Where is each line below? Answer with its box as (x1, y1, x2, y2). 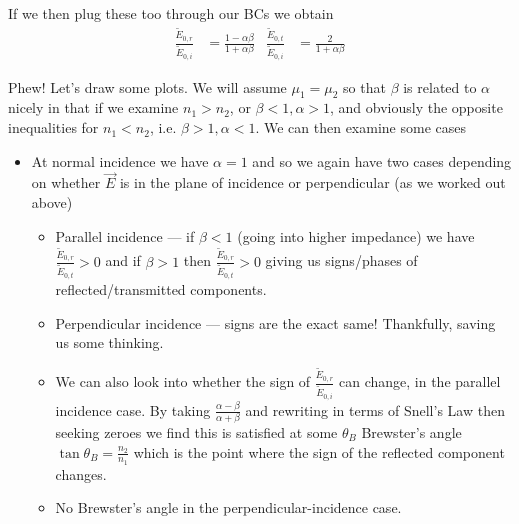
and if (105, 250, 141, 271)
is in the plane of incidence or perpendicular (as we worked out (119, 172, 506, 193)
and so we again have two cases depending (252, 150, 512, 171)
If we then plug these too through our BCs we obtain (8, 3, 334, 23)
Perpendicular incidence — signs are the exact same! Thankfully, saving (55, 312, 496, 333)
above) (31, 192, 73, 213)
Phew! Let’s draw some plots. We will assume (8, 76, 287, 97)
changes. (55, 463, 107, 484)
